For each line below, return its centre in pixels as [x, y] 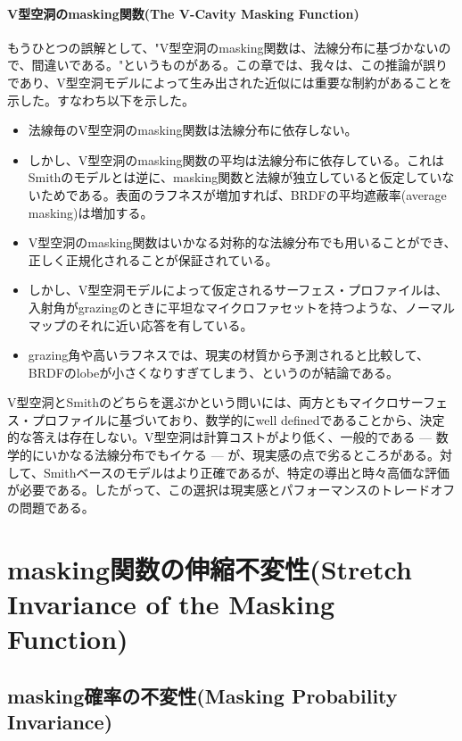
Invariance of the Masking [171, 603]
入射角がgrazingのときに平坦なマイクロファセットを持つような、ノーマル [241, 307]
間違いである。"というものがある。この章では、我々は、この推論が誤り [240, 65]
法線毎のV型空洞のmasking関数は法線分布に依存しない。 [193, 130]
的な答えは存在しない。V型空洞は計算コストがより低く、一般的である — [220, 437]
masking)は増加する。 [91, 212]
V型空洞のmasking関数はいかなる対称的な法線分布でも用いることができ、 [242, 242]
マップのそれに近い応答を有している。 [140, 325]
